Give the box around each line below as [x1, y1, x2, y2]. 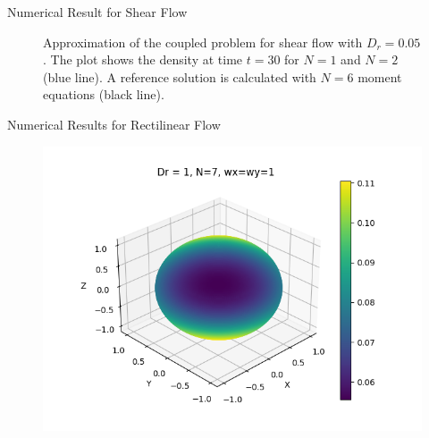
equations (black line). [43, 85, 164, 104]
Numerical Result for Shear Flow [7, 3, 188, 21]
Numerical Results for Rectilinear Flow [7, 114, 221, 133]
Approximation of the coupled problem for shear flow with [43, 32, 363, 51]
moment [357, 67, 402, 86]
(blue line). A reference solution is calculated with [43, 67, 316, 86]
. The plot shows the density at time [43, 50, 243, 69]
